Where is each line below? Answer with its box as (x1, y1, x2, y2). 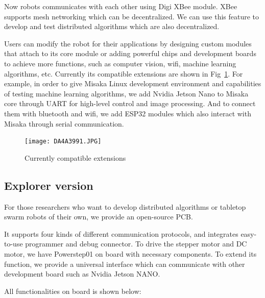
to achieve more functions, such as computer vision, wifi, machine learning (4, 58, 236, 68)
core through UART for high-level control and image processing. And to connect (4, 98, 256, 109)
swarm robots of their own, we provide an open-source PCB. (4, 211, 193, 222)
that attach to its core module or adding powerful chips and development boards (4, 48, 256, 59)
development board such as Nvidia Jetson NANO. (4, 268, 160, 279)
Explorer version (4, 177, 93, 193)
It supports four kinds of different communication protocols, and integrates (4, 228, 238, 239)
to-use (4, 238, 23, 249)
